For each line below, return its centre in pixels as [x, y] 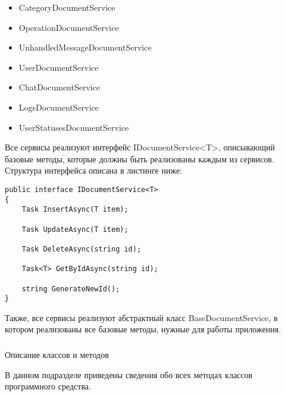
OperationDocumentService [69, 27]
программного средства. [48, 386]
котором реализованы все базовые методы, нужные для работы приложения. [143, 329]
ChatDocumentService [59, 87]
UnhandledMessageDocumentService [85, 47]
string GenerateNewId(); [71, 289]
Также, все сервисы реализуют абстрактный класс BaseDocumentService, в [141, 317]
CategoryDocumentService [67, 7]
